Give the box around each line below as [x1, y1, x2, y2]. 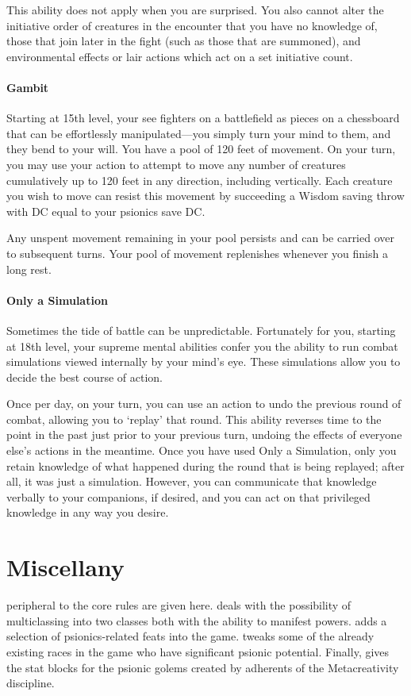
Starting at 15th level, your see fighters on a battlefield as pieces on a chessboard [6, 110, 400, 126]
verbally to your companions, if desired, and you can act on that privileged [6, 488, 371, 505]
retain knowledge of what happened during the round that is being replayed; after [6, 457, 405, 474]
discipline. [6, 675, 55, 691]
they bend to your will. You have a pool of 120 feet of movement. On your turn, [6, 140, 396, 157]
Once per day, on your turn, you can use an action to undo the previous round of [6, 395, 401, 412]
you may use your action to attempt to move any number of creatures [6, 156, 346, 172]
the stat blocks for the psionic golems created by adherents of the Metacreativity [6, 659, 399, 675]
